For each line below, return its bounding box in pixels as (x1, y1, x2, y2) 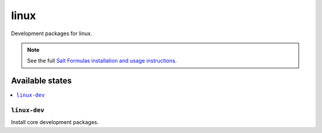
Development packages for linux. (11, 30, 92, 37)
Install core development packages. (11, 119, 99, 126)
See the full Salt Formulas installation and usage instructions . (27, 57, 177, 64)
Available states (11, 76, 72, 86)
